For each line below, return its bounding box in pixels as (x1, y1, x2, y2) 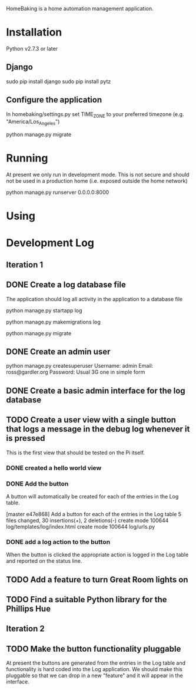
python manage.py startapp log (6, 306, 82, 314)
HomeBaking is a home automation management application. (6, 5, 154, 12)
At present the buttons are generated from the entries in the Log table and (6, 659, 186, 666)
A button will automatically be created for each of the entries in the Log (6, 493, 179, 500)
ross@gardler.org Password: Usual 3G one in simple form (6, 368, 145, 376)
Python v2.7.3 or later (6, 45, 58, 52)
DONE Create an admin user (6, 347, 111, 357)
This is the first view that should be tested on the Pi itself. (6, 449, 145, 456)
